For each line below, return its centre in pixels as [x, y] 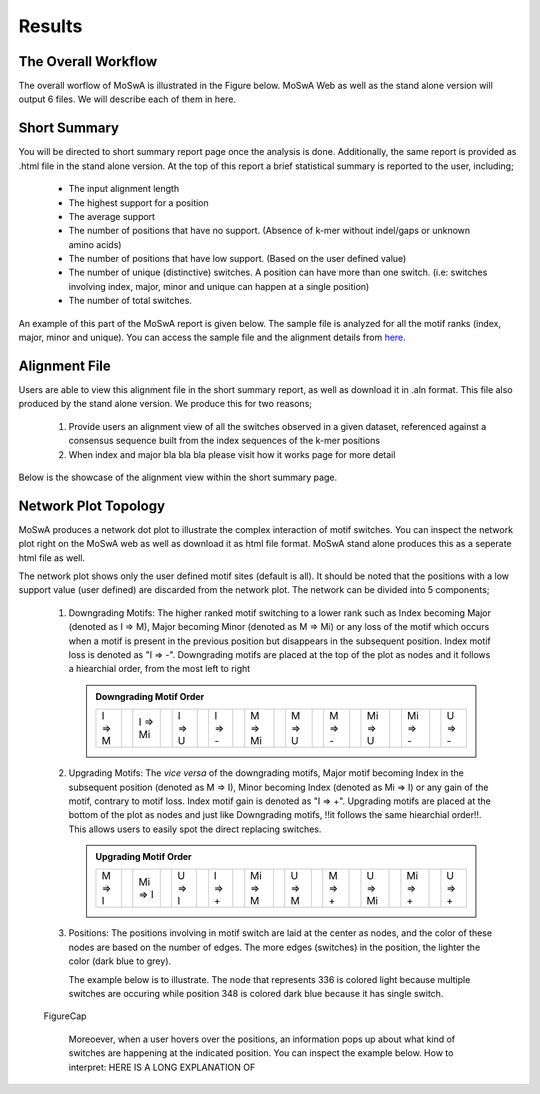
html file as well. [51, 557]
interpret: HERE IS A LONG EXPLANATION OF [162, 1067]
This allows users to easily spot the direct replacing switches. [195, 829]
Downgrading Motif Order [150, 696]
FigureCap [65, 1016]
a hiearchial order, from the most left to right [159, 669]
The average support [111, 216]
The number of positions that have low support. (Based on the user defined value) [237, 259]
